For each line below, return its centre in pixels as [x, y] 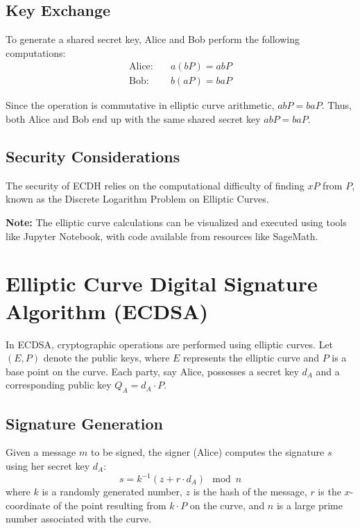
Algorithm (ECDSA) [107, 310]
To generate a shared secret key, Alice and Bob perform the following [153, 39]
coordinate [28, 505]
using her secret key [48, 465]
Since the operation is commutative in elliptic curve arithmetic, [140, 105]
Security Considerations [93, 156]
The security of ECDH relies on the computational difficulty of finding [155, 185]
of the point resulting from [110, 505]
